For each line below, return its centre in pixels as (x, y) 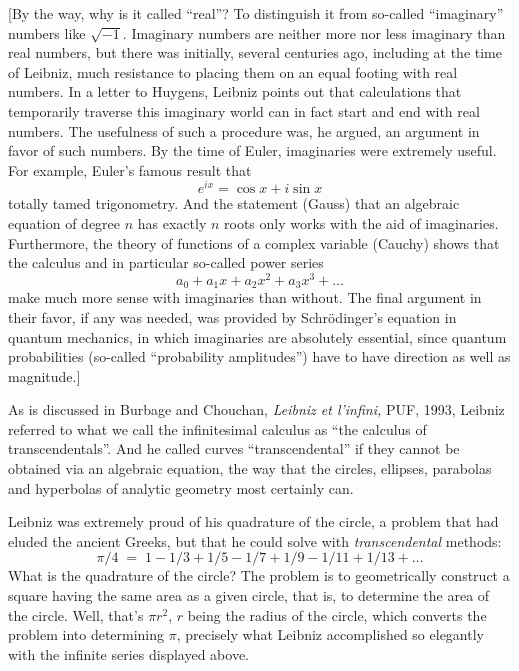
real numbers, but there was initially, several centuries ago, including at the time (255, 52)
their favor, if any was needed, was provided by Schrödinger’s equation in (232, 316)
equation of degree (64, 223)
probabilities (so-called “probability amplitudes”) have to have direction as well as (259, 356)
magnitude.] (44, 375)
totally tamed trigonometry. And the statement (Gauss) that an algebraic (234, 203)
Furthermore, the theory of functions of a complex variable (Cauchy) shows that (254, 242)
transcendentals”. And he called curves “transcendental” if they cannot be (234, 448)
